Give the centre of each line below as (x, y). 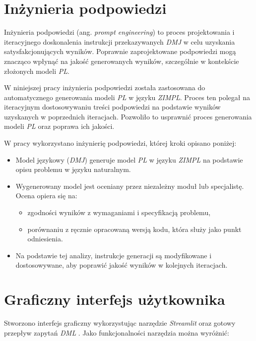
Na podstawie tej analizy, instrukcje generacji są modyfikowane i (114, 255)
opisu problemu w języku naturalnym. (73, 169)
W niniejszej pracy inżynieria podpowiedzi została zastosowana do (105, 87)
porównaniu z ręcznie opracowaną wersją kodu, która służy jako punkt (134, 229)
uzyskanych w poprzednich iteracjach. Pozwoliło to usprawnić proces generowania (128, 116)
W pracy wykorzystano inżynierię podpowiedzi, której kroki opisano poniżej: (120, 143)
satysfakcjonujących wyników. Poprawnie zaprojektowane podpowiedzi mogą (120, 51)
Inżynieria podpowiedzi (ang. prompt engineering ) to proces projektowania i (119, 32)
